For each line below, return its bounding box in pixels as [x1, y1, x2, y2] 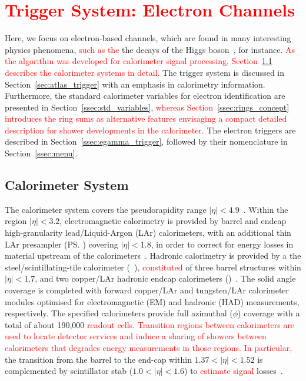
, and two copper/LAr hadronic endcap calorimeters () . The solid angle [35, 272, 296, 285]
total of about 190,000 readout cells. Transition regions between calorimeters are [5, 318, 295, 330]
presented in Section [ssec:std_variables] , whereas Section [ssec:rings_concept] [5, 101, 290, 113]
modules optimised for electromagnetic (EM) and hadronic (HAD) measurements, [5, 295, 300, 308]
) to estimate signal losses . [184, 365, 283, 377]
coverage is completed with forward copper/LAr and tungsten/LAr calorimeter [5, 284, 290, 296]
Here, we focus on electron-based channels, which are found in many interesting [5, 32, 291, 44]
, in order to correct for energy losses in [151, 238, 294, 250]
